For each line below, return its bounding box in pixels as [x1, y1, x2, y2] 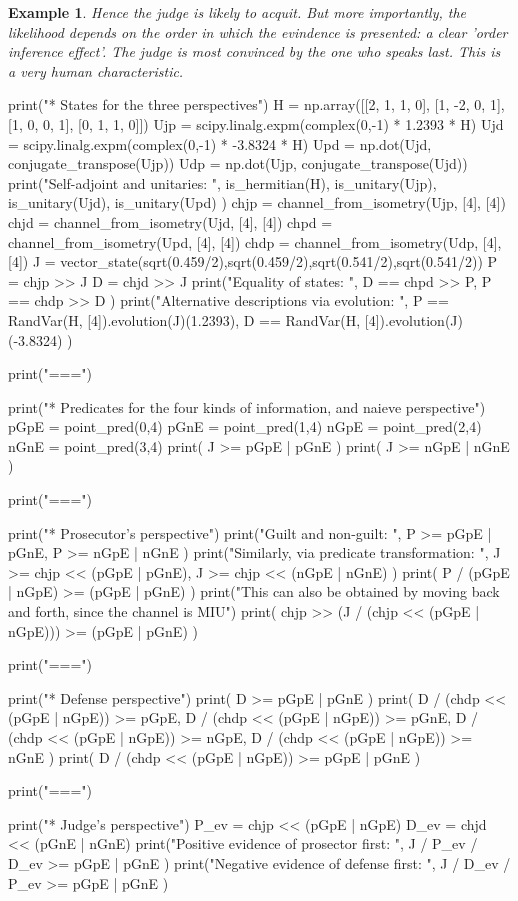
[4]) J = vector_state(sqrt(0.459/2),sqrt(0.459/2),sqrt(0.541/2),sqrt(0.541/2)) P [8, 251, 498, 272]
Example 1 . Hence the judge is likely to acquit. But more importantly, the [8, 2, 466, 22]
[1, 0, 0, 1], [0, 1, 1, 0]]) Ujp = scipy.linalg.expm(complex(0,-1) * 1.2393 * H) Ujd [8, 113, 504, 134]
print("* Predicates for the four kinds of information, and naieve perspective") [8, 396, 486, 417]
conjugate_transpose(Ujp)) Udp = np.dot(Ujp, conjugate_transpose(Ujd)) [8, 153, 468, 174]
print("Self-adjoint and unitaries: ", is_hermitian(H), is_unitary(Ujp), [8, 172, 437, 193]
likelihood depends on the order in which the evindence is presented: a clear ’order [8, 21, 508, 42]
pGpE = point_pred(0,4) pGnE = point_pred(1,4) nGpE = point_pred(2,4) [8, 416, 482, 437]
